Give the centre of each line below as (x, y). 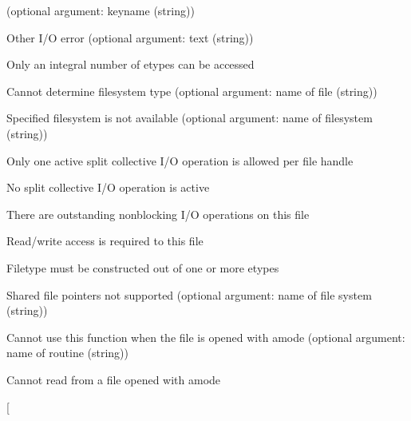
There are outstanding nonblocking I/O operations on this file (158, 214)
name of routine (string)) (68, 353)
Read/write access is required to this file (105, 241)
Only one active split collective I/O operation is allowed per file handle (180, 160)
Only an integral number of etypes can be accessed (130, 64)
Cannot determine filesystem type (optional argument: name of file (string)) (192, 91)
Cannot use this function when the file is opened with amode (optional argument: (206, 337)
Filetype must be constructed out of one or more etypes (143, 267)
